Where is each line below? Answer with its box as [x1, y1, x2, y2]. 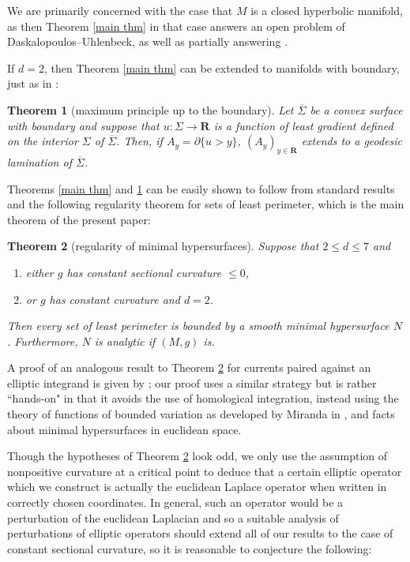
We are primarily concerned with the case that [7, 2, 233, 18]
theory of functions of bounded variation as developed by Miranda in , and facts [7, 406, 395, 422]
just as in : [7, 75, 59, 92]
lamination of [7, 153, 72, 170]
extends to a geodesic [301, 133, 403, 149]
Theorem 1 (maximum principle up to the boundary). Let [7, 101, 294, 118]
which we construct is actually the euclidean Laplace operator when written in [7, 478, 387, 495]
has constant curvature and [49, 290, 180, 307]
